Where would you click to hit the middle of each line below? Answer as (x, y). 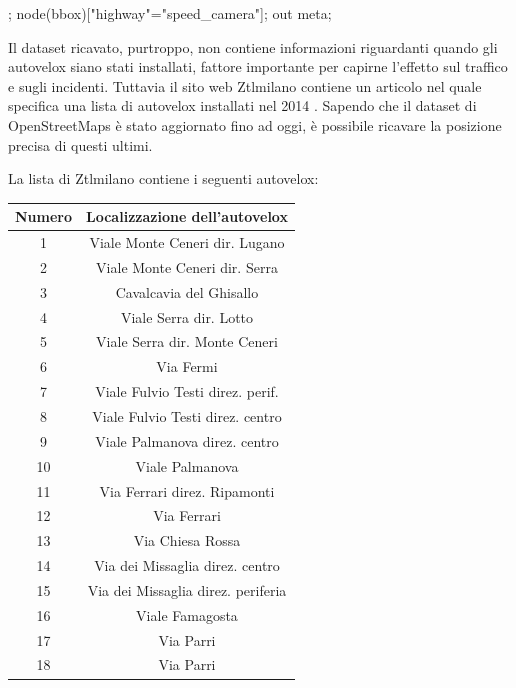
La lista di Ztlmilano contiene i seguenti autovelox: (163, 178)
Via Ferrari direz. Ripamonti (187, 490)
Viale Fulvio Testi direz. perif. (187, 391)
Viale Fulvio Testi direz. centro (187, 416)
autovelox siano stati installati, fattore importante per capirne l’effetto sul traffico (258, 66)
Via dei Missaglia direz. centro (187, 565)
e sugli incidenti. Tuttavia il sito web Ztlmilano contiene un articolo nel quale (245, 85)
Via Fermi (187, 366)
